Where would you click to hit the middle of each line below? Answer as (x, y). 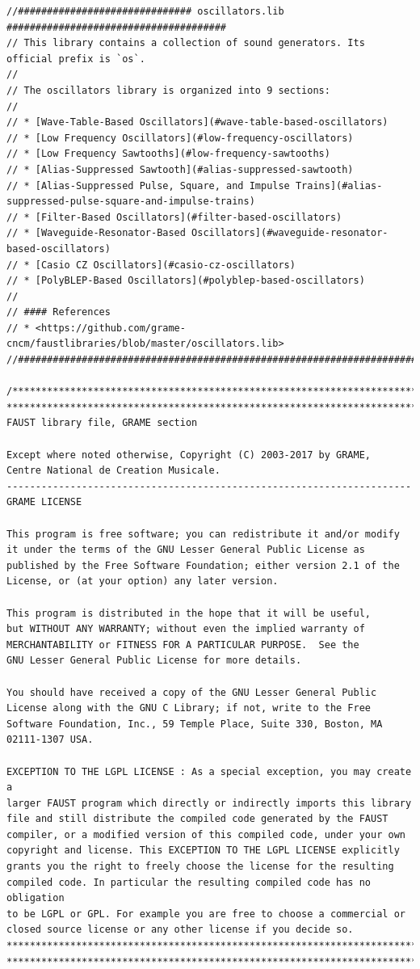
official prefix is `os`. (76, 59)
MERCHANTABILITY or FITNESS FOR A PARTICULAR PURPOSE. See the (183, 645)
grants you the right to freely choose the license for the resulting (200, 867)
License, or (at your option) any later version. (143, 581)
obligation (36, 898)
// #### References (59, 312)
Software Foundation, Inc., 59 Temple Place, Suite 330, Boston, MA (195, 724)
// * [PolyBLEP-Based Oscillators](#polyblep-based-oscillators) (186, 281)
